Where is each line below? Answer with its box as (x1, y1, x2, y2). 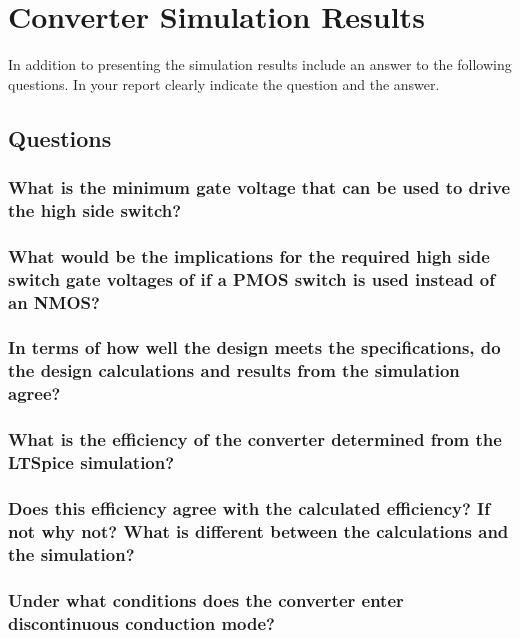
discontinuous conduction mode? (8, 610, 275, 635)
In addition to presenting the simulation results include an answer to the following (8, 54, 512, 75)
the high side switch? (8, 197, 182, 222)
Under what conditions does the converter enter (8, 587, 404, 612)
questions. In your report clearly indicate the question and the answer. (8, 73, 440, 94)
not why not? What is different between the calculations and (8, 518, 509, 543)
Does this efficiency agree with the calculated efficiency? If (8, 495, 490, 520)
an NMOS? (8, 289, 100, 314)
